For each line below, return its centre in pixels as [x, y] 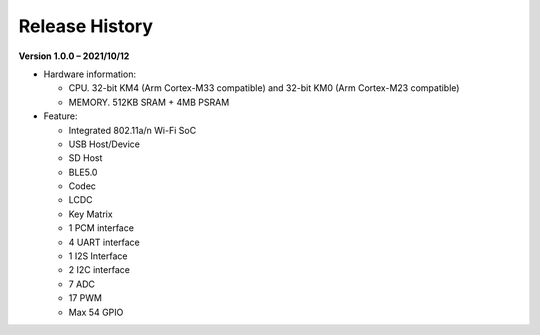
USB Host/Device [104, 144]
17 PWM [85, 298]
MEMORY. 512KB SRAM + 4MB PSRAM [149, 102]
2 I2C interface [99, 270]
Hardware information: [90, 74]
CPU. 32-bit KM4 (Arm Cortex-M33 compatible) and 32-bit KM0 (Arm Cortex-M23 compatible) [264, 88]
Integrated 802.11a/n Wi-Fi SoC [132, 130]
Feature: [60, 116]
